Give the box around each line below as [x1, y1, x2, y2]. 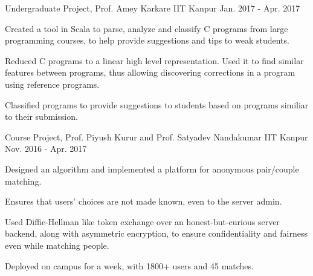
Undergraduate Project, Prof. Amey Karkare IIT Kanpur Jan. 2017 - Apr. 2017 [5, 2, 300, 14]
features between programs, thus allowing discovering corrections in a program [5, 66, 295, 79]
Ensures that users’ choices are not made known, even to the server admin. [5, 195, 282, 208]
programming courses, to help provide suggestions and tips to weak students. [5, 34, 289, 47]
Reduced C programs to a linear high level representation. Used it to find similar [5, 54, 304, 67]
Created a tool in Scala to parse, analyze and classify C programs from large [5, 22, 288, 34]
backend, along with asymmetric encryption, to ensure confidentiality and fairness [5, 227, 308, 240]
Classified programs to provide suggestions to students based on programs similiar [5, 98, 309, 111]
